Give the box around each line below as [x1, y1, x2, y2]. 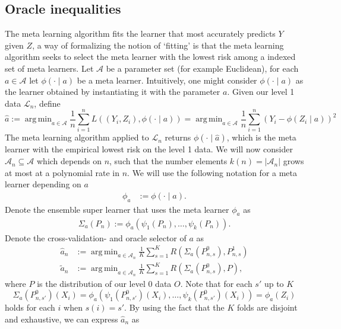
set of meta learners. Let [5, 62, 94, 74]
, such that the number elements [109, 155, 228, 167]
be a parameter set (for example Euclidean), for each [106, 62, 299, 74]
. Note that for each [180, 277, 252, 289]
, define [34, 97, 61, 109]
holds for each [5, 301, 55, 314]
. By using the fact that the [124, 301, 225, 314]
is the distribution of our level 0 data [37, 277, 172, 289]
